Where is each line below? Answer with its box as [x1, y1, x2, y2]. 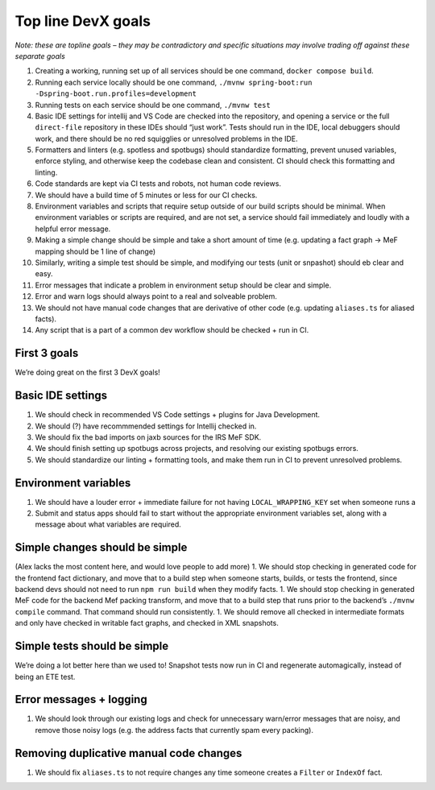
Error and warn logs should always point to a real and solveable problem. [35, 292, 278, 301]
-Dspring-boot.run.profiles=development [35, 89, 197, 98]
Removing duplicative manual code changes [14, 746, 242, 760]
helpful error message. [35, 224, 111, 234]
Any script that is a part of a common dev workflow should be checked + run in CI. [35, 325, 309, 335]
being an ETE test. [14, 672, 76, 681]
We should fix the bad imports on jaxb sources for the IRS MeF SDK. [35, 432, 262, 442]
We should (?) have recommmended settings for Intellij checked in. [35, 421, 257, 431]
